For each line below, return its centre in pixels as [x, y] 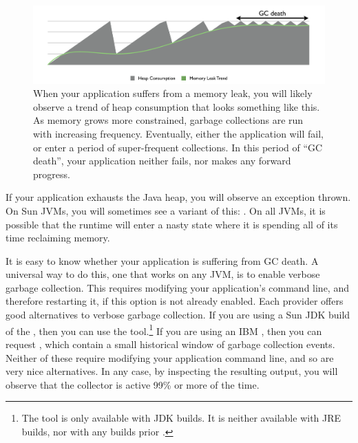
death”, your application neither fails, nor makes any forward [162, 161]
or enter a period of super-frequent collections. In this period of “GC [178, 147]
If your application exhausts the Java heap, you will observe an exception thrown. [178, 197]
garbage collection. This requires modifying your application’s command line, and [177, 287]
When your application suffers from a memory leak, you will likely [173, 93]
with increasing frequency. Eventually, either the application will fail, [179, 133]
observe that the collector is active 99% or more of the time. [133, 384]
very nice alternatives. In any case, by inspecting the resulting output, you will [172, 371]
